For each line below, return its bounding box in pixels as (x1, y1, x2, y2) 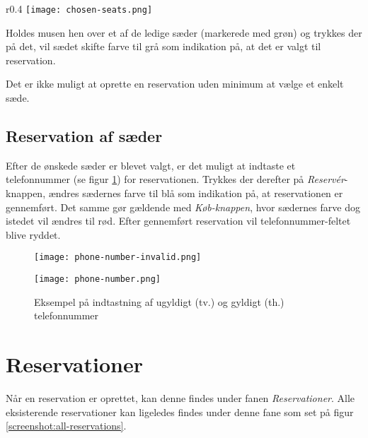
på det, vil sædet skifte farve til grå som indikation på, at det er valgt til (6, 39, 321, 54)
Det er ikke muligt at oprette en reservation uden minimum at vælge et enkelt (6, 76, 344, 91)
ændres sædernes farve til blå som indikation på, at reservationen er (48, 186, 343, 201)
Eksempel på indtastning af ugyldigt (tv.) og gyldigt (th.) (34, 294, 284, 309)
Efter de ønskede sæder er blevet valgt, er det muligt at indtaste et (6, 158, 296, 172)
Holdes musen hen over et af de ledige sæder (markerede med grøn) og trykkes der (6, 25, 362, 40)
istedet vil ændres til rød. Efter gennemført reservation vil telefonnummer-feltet (6, 213, 351, 228)
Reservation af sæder (6, 125, 163, 147)
